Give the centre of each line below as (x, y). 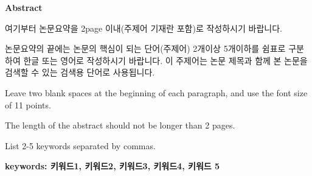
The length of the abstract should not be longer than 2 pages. (120, 125)
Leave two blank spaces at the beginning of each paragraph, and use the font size (156, 92)
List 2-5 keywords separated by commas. (80, 145)
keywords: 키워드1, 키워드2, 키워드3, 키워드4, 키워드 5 (113, 166)
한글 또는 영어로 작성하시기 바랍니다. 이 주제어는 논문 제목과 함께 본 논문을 (165, 60)
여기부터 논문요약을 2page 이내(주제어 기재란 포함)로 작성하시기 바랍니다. (144, 28)
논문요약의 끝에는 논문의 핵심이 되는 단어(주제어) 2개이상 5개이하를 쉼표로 (145, 48)
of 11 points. (28, 104)
